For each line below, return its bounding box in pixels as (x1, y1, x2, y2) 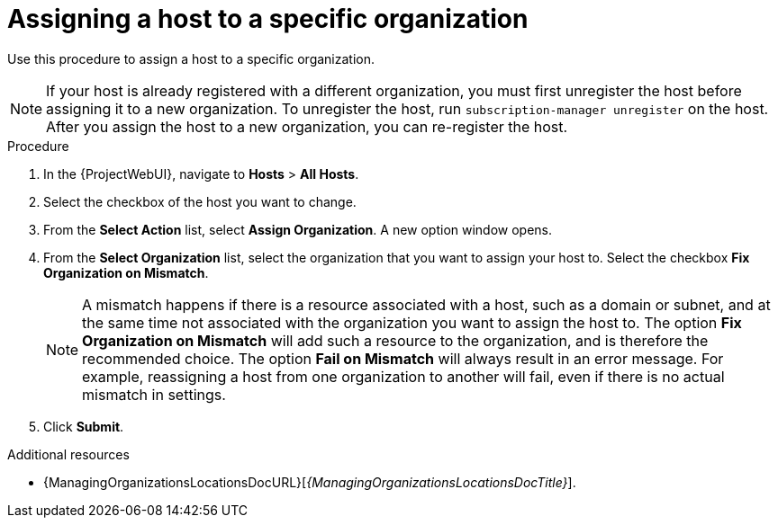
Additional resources (7, 446, 130, 462)
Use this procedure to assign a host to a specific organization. (7, 50, 375, 67)
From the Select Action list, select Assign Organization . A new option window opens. (43, 221, 553, 237)
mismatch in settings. (82, 385, 226, 404)
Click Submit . (43, 418, 124, 434)
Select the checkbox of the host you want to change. (43, 193, 357, 209)
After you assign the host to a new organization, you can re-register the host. (46, 117, 568, 136)
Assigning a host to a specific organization (7, 4, 529, 34)
